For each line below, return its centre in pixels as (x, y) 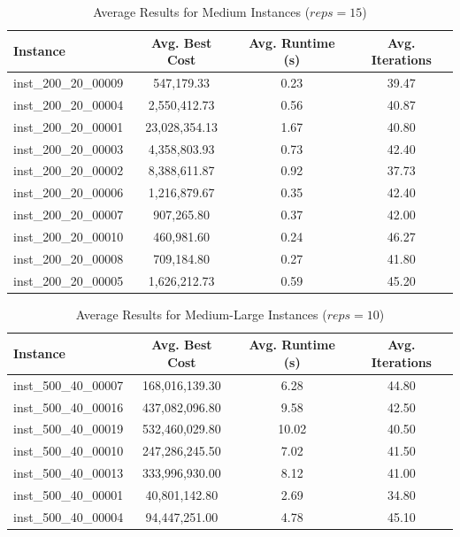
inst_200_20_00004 (69, 104)
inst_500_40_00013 (69, 473)
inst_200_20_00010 (69, 236)
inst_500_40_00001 (69, 494)
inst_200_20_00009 (69, 83)
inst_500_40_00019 (69, 429)
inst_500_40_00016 (69, 407)
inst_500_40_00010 (69, 451)
